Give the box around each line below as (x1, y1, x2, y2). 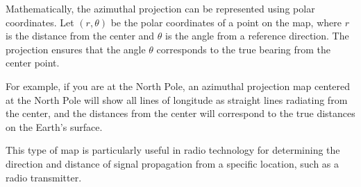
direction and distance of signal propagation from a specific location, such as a (6, 156, 339, 170)
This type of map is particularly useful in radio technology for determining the (6, 143, 340, 157)
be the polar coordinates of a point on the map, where (110, 15, 342, 29)
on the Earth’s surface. (6, 119, 103, 134)
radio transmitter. (6, 170, 82, 184)
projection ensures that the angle (6, 42, 146, 56)
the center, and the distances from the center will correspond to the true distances (6, 106, 355, 121)
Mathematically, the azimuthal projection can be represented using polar (6, 1, 315, 15)
